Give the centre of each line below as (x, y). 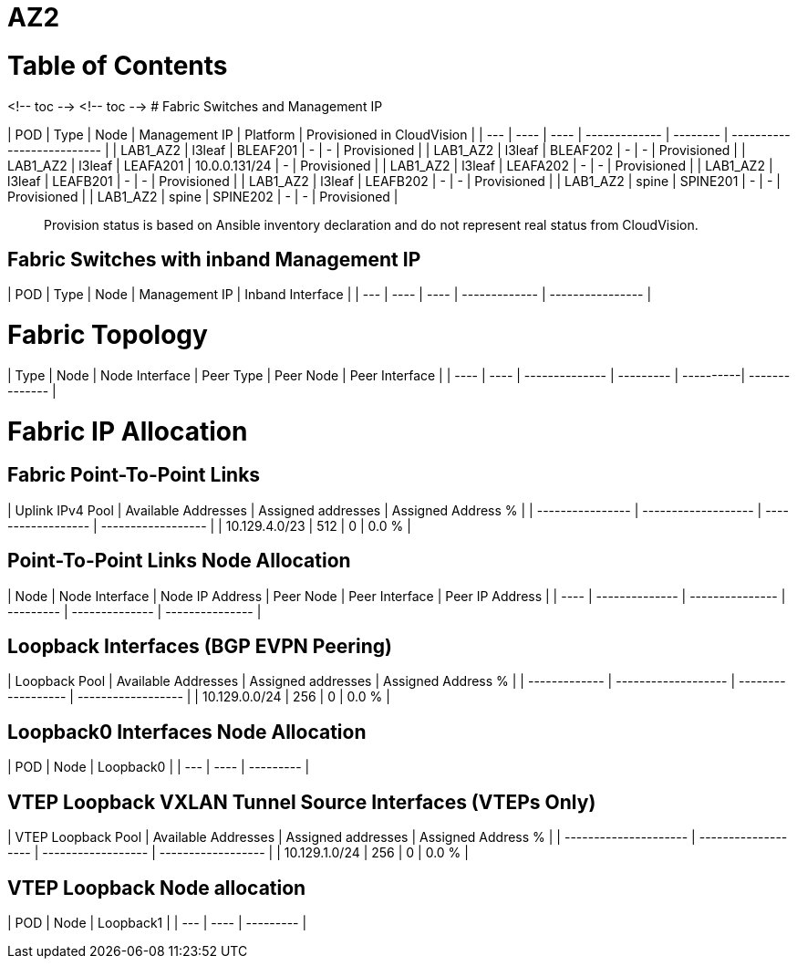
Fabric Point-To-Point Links (134, 475)
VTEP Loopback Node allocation (157, 888)
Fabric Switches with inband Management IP (214, 259)
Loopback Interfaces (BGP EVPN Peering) (200, 647)
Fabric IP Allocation (128, 431)
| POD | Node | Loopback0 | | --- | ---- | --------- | (159, 767)
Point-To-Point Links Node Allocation (179, 561)
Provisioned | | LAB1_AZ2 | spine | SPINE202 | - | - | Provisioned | (203, 196)
